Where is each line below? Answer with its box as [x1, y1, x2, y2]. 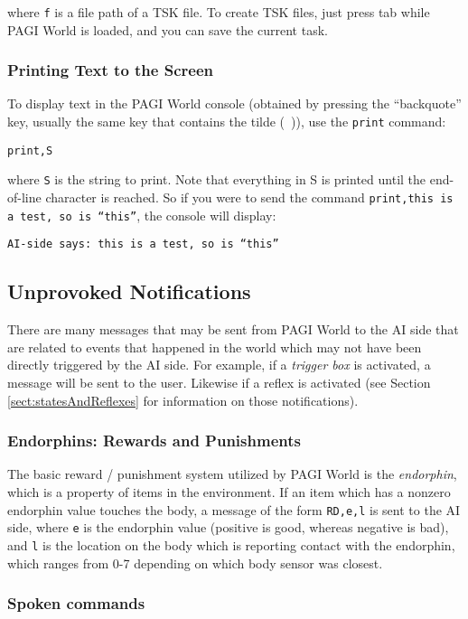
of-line [7, 188, 42, 207]
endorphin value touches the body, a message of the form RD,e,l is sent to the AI [7, 500, 461, 519]
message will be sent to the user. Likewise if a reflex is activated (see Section [7, 372, 431, 391]
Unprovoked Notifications [7, 277, 251, 305]
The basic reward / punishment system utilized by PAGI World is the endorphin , [7, 464, 457, 483]
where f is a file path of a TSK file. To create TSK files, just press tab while [7, 3, 430, 21]
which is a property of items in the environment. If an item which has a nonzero [7, 482, 451, 501]
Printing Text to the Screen [7, 59, 213, 81]
